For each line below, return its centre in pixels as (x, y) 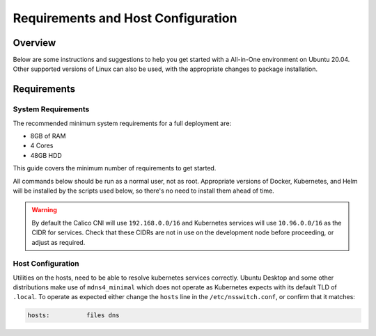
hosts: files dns (73, 315)
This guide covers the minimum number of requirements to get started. (115, 168)
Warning (44, 210)
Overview (34, 43)
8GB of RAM (48, 136)
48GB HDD (46, 155)
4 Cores (42, 145)
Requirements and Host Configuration (125, 18)
